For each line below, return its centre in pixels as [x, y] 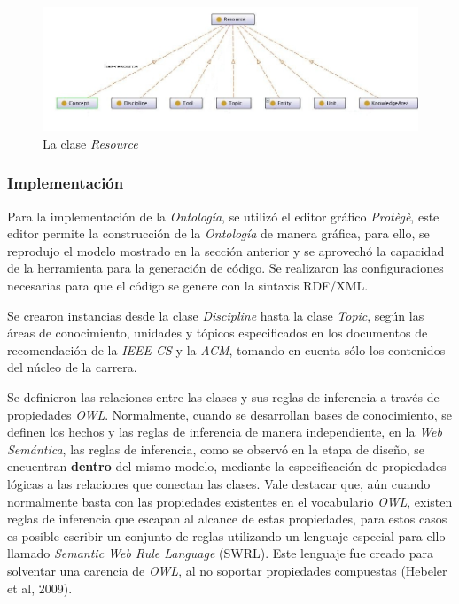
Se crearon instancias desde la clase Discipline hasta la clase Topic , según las [216, 315]
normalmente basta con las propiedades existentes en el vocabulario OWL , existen [230, 501]
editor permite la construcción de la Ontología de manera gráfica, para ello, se [218, 233]
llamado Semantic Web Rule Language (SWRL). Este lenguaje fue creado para [220, 553]
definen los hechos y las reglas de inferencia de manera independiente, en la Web [225, 432]
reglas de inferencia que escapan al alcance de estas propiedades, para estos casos [227, 519]
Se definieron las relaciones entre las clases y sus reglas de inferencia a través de [223, 397]
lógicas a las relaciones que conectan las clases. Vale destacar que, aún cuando [219, 483]
